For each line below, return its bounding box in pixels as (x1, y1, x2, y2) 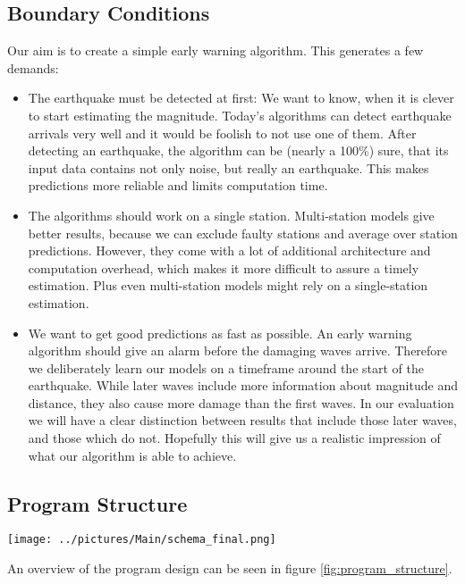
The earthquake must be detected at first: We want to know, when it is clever (28, 88, 454, 107)
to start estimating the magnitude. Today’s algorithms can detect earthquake (28, 105, 452, 124)
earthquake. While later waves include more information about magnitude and (28, 376, 458, 395)
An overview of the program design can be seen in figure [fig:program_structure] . (7, 559, 452, 578)
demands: (7, 58, 59, 77)
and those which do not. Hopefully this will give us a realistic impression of (28, 429, 441, 447)
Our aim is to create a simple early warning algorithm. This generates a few (7, 41, 424, 60)
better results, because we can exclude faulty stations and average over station (28, 223, 458, 242)
